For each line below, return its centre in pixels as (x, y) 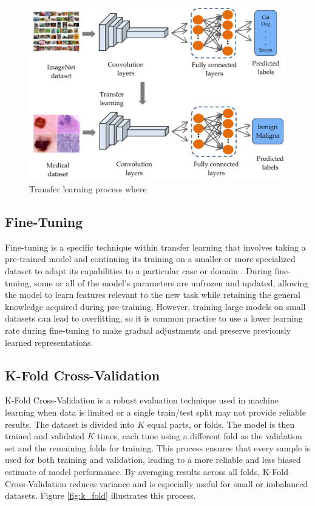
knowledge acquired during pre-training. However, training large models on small (155, 306)
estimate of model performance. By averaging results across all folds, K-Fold (147, 471)
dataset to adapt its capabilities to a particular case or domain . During (138, 271)
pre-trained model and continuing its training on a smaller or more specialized (150, 259)
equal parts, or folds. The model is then (221, 424)
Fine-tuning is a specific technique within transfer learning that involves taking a (155, 247)
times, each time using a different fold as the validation (200, 436)
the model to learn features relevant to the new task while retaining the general (153, 295)
